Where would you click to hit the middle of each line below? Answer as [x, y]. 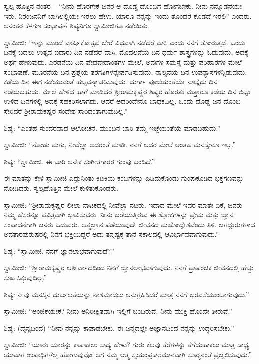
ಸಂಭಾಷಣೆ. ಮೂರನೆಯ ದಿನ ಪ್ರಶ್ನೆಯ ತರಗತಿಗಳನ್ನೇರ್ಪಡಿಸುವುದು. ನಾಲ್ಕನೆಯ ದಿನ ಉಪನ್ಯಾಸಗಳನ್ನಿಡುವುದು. [126, 72]
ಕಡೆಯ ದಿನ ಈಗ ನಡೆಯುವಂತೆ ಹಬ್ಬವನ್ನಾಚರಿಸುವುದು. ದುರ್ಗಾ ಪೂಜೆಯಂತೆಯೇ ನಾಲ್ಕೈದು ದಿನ [111, 82]
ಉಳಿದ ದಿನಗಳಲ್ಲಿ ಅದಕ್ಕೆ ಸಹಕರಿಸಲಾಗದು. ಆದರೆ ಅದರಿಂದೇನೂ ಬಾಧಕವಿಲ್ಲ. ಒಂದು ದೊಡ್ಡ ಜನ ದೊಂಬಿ [122, 101]
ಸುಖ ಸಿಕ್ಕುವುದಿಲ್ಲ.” [26, 278]
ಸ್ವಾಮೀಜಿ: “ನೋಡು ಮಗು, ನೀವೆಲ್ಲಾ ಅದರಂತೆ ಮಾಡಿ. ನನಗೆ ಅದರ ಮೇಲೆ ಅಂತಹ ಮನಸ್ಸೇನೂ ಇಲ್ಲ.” [120, 145]
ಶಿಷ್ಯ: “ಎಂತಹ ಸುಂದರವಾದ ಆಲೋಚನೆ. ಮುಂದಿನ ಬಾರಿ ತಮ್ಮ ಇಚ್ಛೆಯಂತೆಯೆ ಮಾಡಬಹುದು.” [112, 128]
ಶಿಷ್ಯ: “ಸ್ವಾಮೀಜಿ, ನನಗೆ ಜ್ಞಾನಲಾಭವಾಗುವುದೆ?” [59, 251]
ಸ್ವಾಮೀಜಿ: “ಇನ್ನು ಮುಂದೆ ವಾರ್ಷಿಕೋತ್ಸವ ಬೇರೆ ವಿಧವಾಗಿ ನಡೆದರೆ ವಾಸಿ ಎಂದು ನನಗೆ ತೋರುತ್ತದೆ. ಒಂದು [125, 42]
